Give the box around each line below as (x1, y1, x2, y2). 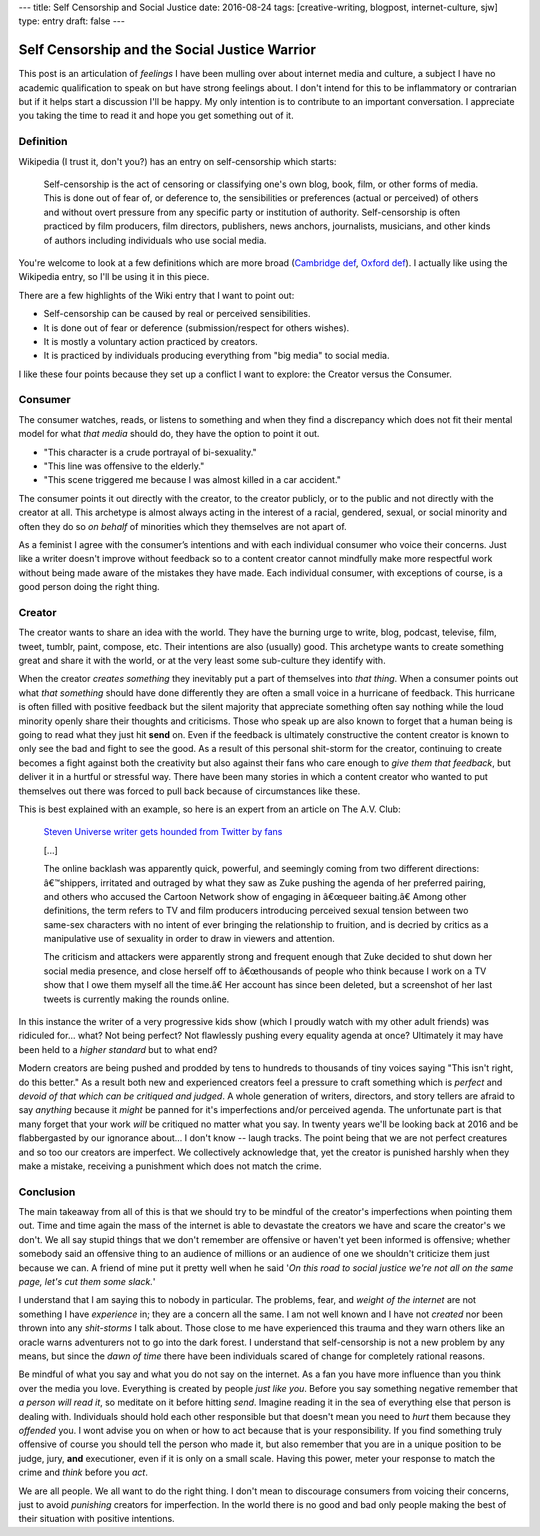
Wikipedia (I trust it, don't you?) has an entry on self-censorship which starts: (18, 155, 337, 167)
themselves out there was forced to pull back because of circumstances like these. (18, 785, 361, 797)
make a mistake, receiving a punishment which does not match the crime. (18, 1160, 322, 1172)
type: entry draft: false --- (18, 15, 125, 27)
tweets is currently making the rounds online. (43, 993, 230, 1005)
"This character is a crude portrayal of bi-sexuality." (43, 446, 257, 458)
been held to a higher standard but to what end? (18, 1043, 218, 1055)
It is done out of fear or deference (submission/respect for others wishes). (43, 321, 350, 334)
